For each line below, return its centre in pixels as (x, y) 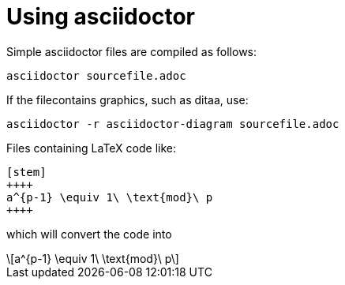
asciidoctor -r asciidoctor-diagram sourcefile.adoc (173, 124)
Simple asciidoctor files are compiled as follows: (132, 51)
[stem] (26, 172)
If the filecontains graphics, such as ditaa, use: (127, 99)
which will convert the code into (89, 234)
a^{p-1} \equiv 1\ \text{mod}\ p (110, 197)
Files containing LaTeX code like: (91, 148)
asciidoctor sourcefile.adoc (96, 75)
